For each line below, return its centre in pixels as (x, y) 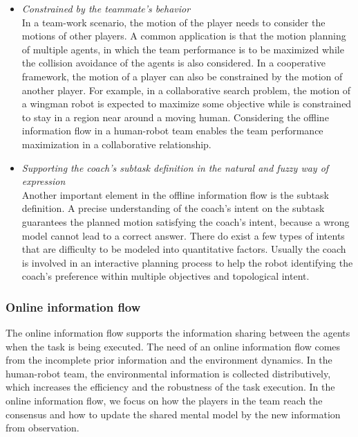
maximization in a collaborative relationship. (116, 144)
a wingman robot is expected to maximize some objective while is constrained (187, 104)
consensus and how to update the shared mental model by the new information (173, 414)
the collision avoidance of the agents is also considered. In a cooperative (173, 63)
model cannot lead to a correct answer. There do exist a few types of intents (183, 235)
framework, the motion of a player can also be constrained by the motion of (182, 76)
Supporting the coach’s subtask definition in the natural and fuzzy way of (175, 167)
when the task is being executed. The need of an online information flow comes (173, 346)
